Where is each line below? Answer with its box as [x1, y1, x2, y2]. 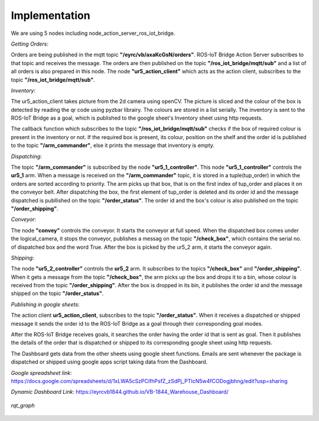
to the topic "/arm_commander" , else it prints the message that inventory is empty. [11, 142, 215, 149]
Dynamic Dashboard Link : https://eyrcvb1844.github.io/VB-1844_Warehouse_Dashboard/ [11, 388, 229, 396]
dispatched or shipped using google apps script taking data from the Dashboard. [11, 358, 208, 365]
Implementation [11, 9, 91, 22]
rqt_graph [11, 401, 35, 409]
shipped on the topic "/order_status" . [11, 290, 104, 297]
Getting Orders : [11, 40, 48, 47]
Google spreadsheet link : [11, 369, 72, 376]
